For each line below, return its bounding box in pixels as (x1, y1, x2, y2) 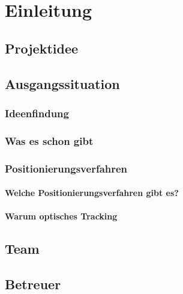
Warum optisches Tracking (5, 210, 118, 222)
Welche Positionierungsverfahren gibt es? (5, 186, 179, 199)
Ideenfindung (5, 105, 69, 120)
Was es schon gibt (5, 133, 94, 148)
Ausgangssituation (5, 74, 120, 93)
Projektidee (5, 38, 79, 57)
